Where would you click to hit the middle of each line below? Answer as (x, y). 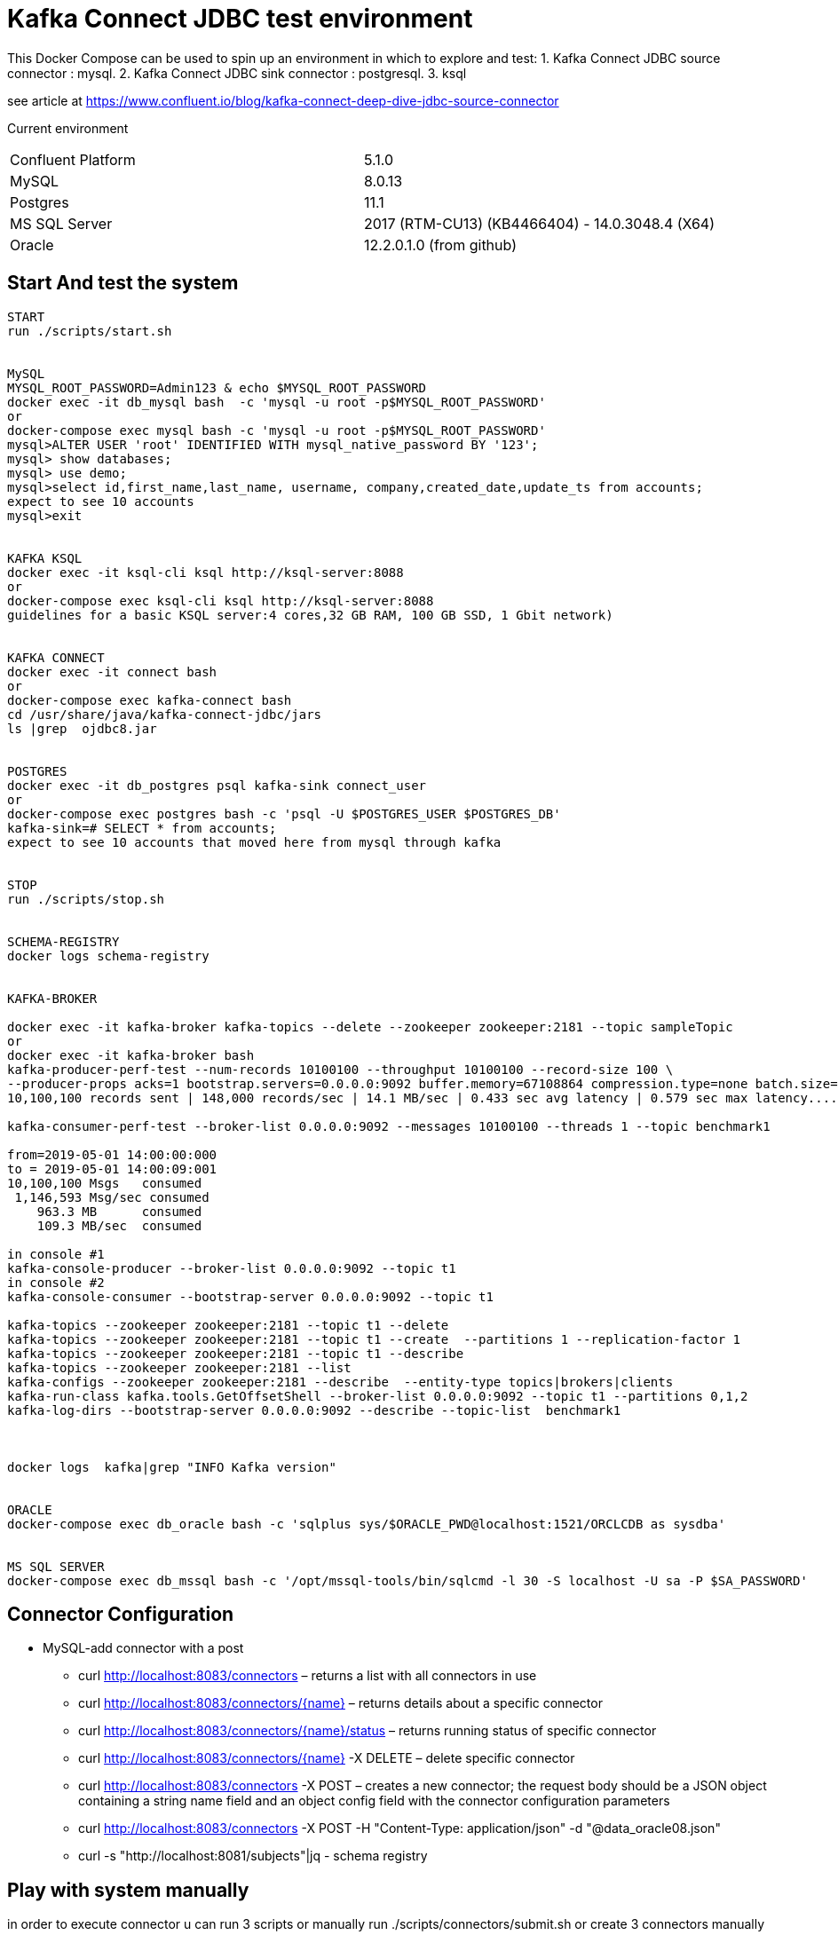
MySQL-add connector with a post (143, 1648)
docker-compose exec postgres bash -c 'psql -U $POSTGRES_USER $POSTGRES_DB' (284, 813)
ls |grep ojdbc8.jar (82, 728)
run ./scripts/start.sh (90, 331)
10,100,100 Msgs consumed (105, 1183)
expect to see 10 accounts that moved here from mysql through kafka (254, 842)
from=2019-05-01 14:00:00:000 (112, 1154)
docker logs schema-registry (108, 956)
